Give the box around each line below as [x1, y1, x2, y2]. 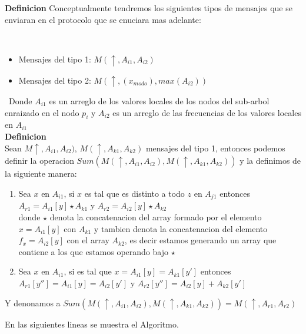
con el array [66, 234, 109, 246]
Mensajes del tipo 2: [18, 74, 91, 86]
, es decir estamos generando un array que [124, 234, 277, 246]
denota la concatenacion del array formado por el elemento [49, 210, 262, 223]
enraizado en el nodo [5, 106, 79, 118]
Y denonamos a [5, 296, 61, 309]
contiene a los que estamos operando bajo [18, 245, 168, 257]
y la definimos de [240, 154, 301, 167]
